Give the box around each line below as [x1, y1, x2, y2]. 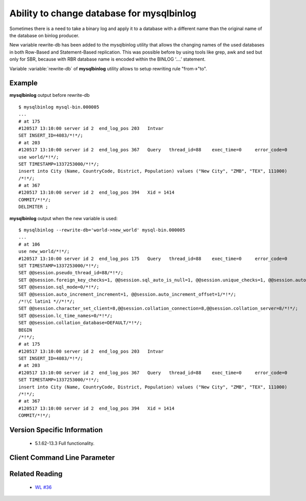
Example [9, 79, 38, 88]
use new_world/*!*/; [18, 249, 70, 254]
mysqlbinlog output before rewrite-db [9, 92, 90, 98]
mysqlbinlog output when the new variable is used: [9, 215, 118, 221]
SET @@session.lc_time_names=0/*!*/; [18, 312, 113, 319]
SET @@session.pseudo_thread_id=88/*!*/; [18, 270, 123, 276]
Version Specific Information [9, 426, 103, 434]
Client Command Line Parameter [9, 454, 115, 462]
